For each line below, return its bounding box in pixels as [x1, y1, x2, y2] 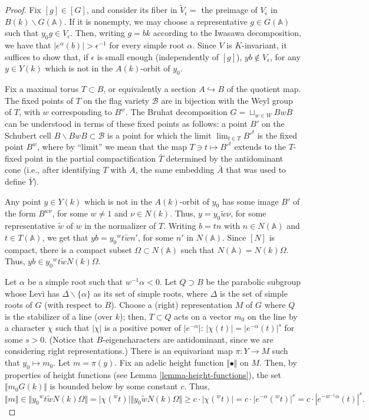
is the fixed [257, 129, 298, 141]
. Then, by [259, 356, 297, 369]
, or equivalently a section [103, 83, 196, 95]
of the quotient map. [226, 83, 301, 95]
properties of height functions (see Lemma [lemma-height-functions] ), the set [5, 368, 281, 380]
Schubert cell [5, 129, 51, 141]
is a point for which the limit [107, 129, 212, 141]
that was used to [226, 163, 286, 176]
